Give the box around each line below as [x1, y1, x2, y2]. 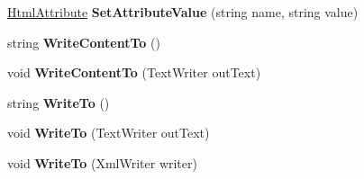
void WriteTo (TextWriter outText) [7, 123, 210, 142]
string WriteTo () [7, 93, 110, 112]
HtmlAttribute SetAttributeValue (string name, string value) [7, 3, 359, 21]
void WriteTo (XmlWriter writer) [7, 153, 197, 172]
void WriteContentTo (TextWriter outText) [7, 63, 261, 82]
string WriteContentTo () [7, 32, 160, 51]
